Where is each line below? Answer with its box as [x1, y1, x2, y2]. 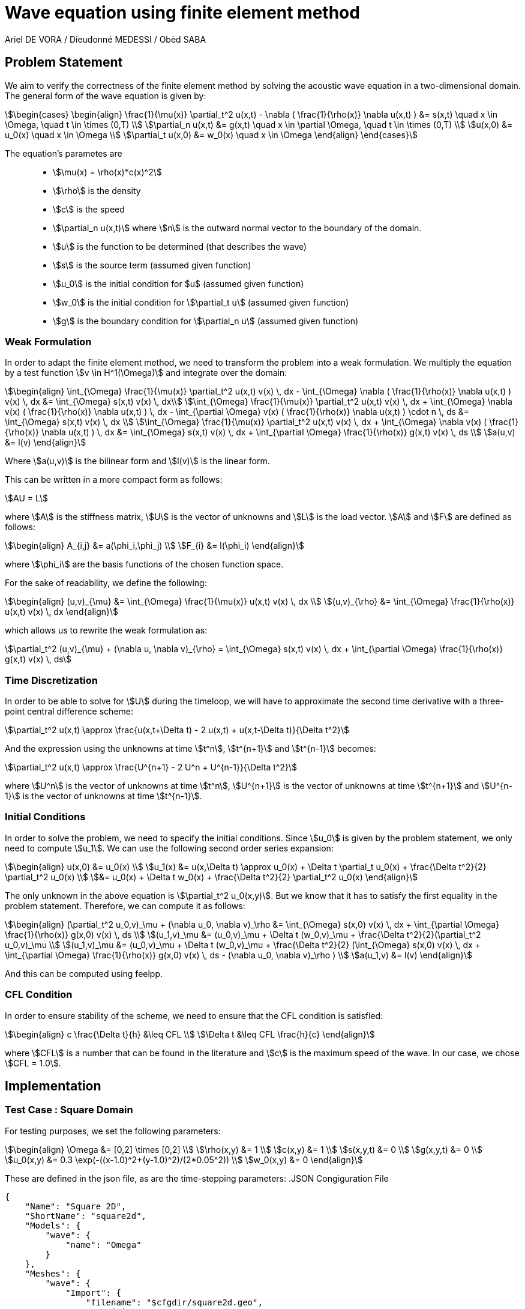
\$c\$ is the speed [53, 204, 125, 214]
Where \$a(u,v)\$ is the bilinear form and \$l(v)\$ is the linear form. [5, 456, 270, 467]
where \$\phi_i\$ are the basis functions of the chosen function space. [5, 559, 284, 570]
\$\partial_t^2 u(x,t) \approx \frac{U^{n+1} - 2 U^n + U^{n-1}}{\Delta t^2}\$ [5, 762, 297, 773]
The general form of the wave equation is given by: [5, 90, 206, 101]
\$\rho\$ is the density [53, 185, 141, 196]
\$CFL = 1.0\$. [5, 1057, 61, 1068]
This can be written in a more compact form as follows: [5, 474, 223, 485]
